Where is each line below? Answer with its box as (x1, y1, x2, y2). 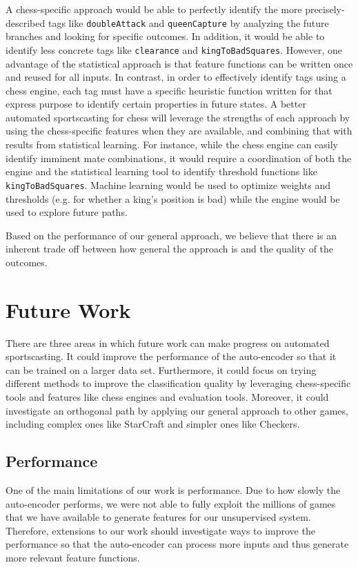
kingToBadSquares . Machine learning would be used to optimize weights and (6, 177, 330, 192)
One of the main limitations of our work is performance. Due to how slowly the (6, 482, 341, 497)
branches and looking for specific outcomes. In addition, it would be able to (6, 29, 325, 43)
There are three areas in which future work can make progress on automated (6, 335, 330, 350)
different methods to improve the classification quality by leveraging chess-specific (6, 376, 351, 390)
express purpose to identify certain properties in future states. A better (6, 97, 306, 111)
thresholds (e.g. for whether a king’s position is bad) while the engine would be (6, 191, 340, 206)
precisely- (305, 2, 345, 16)
